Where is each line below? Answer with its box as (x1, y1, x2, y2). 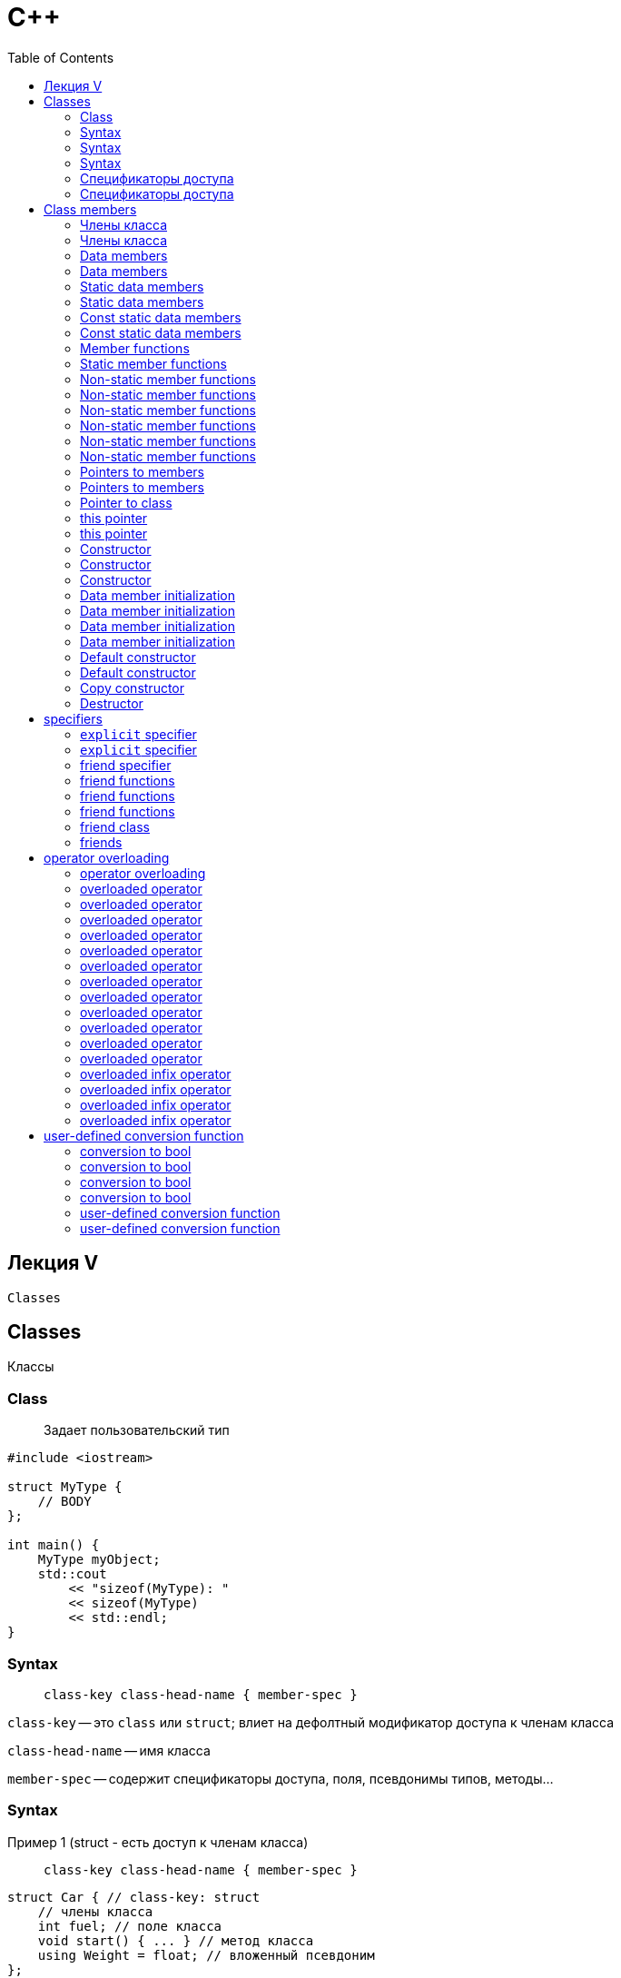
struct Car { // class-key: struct (7, 1889, 261, 1904)
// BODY (37, 1494, 92, 1509)
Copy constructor (80, 679, 185, 696)
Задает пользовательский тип (44, 1422, 230, 1439)
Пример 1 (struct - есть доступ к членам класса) (7, 1834, 309, 1850)
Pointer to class (80, 494, 172, 510)
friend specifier (80, 757, 172, 773)
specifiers (44, 710, 103, 727)
